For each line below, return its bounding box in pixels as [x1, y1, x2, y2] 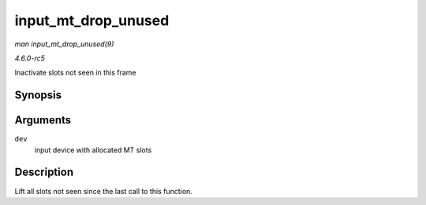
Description [14, 166, 74, 179]
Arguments [14, 114, 72, 127]
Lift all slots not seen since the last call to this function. [14, 186, 192, 196]
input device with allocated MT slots [34, 145, 152, 155]
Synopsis [14, 89, 62, 102]
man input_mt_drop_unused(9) [14, 39, 114, 49]
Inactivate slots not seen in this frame [14, 68, 137, 78]
